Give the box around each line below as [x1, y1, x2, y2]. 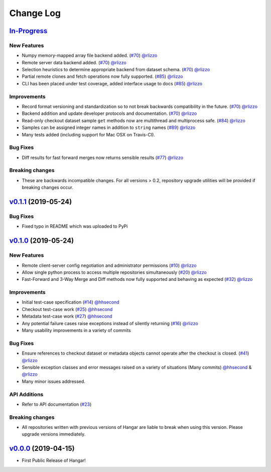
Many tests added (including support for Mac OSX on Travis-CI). [22, 131, 156, 137]
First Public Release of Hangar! [22, 457, 86, 463]
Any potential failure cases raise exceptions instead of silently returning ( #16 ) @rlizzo [22, 320, 198, 326]
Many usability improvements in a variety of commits [22, 328, 131, 334]
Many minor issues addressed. [22, 378, 85, 384]
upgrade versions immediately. [22, 431, 86, 437]
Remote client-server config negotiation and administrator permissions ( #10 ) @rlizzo [22, 262, 197, 268]
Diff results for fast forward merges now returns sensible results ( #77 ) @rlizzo [22, 154, 184, 161]
